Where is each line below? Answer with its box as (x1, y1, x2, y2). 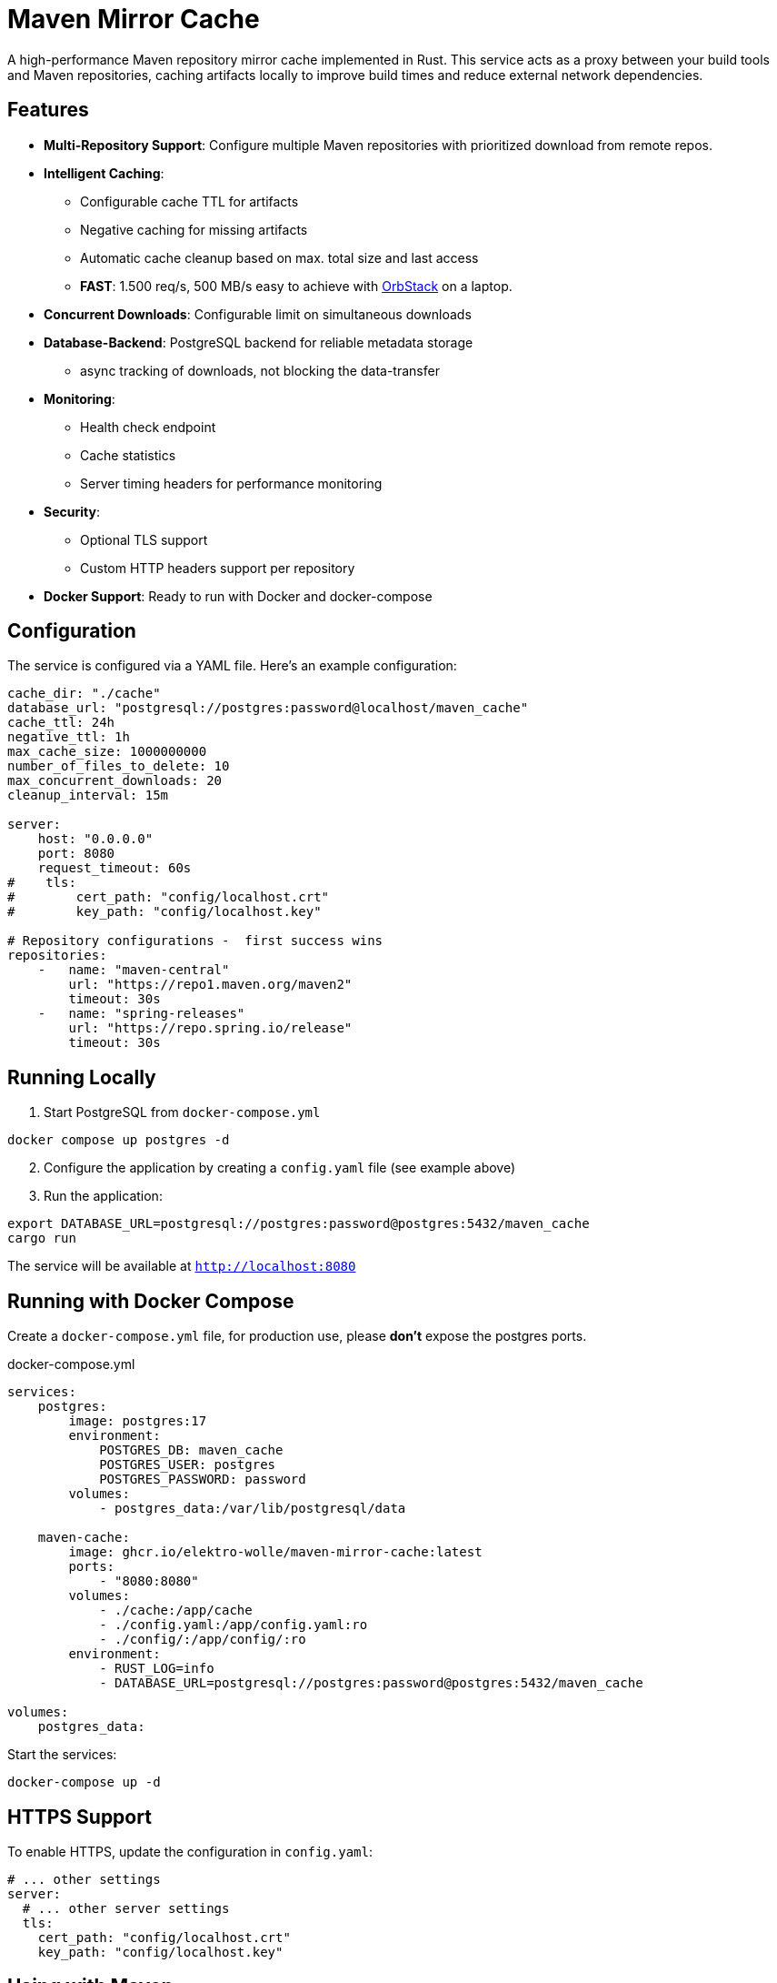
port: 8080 (37, 846, 115, 861)
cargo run (7, 1231, 76, 1246)
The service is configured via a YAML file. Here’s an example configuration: (7, 658, 457, 674)
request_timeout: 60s (37, 861, 192, 876)
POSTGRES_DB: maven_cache (99, 1443, 284, 1458)
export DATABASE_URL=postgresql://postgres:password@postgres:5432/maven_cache (7, 1216, 590, 1232)
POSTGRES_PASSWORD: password (99, 1472, 306, 1487)
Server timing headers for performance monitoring (80, 475, 383, 491)
